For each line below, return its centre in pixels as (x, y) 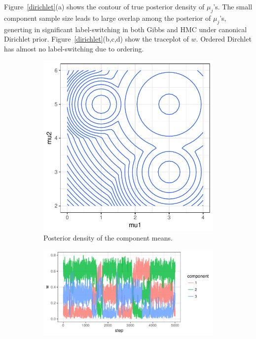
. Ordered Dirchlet (224, 39)
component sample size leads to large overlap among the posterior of (108, 18)
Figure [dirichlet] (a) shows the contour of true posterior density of (104, 6)
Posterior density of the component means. (108, 237)
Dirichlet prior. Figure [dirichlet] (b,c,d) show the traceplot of (96, 39)
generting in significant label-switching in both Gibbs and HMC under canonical (126, 29)
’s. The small (233, 6)
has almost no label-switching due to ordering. (74, 48)
